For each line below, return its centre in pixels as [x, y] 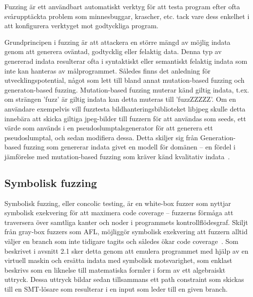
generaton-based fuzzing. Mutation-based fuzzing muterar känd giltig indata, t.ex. [127, 89]
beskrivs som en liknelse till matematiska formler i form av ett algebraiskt [115, 269]
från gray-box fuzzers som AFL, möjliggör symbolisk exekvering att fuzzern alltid [126, 232]
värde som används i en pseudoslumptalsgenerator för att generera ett [109, 128]
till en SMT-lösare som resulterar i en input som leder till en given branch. [116, 289]
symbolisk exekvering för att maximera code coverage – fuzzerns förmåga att [119, 213]
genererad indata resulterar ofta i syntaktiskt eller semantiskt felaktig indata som [126, 61]
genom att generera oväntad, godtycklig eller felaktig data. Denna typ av [113, 51]
